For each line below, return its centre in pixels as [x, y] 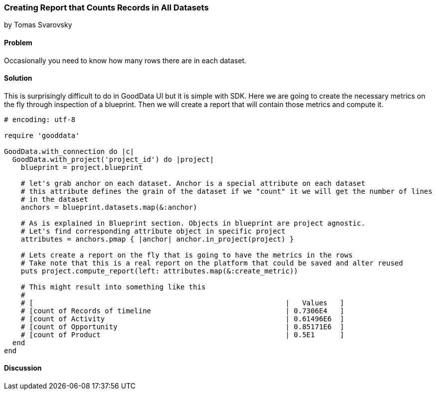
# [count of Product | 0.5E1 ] [182, 334]
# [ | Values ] [182, 303]
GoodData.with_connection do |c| [69, 151]
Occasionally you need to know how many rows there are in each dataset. [125, 60]
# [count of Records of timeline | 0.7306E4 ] [182, 311]
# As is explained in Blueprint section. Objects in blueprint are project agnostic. [193, 223]
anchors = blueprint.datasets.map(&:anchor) [109, 207]
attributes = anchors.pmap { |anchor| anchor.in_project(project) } [157, 239]
